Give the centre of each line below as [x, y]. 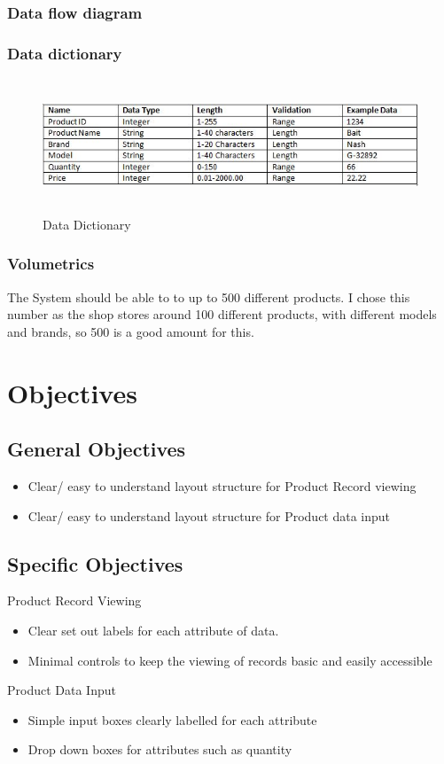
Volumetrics [51, 264]
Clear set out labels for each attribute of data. [153, 630]
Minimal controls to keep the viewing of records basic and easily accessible [230, 660]
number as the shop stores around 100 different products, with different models [222, 314]
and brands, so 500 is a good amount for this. [131, 331]
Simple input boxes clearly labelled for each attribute [172, 719]
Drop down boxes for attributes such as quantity [160, 749]
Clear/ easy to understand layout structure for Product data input [209, 515]
